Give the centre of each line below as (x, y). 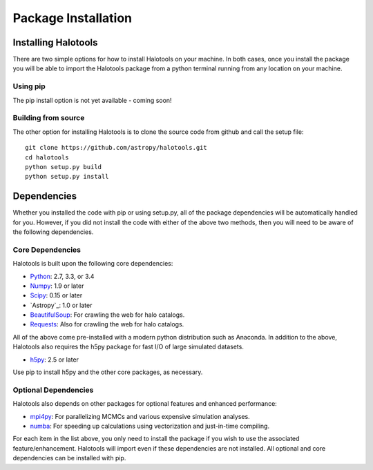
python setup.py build (64, 167)
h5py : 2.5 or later (55, 360)
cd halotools (47, 157)
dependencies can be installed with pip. (69, 458)
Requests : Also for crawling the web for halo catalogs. (107, 324)
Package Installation (73, 18)
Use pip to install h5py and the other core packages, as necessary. (108, 372)
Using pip (29, 86)
